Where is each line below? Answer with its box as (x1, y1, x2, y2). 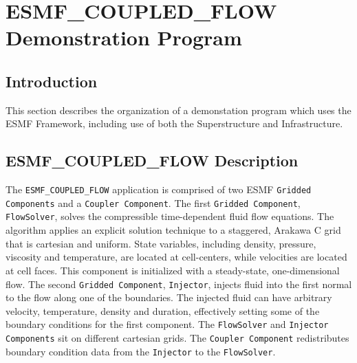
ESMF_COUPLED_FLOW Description (6, 150, 299, 171)
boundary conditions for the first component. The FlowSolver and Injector (6, 317, 329, 331)
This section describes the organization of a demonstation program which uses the (6, 102, 351, 117)
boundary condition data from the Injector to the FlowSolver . (6, 344, 276, 358)
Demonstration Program (6, 23, 242, 52)
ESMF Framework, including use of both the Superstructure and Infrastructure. (6, 116, 343, 131)
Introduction (6, 70, 98, 91)
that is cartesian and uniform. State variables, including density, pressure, (6, 236, 316, 250)
